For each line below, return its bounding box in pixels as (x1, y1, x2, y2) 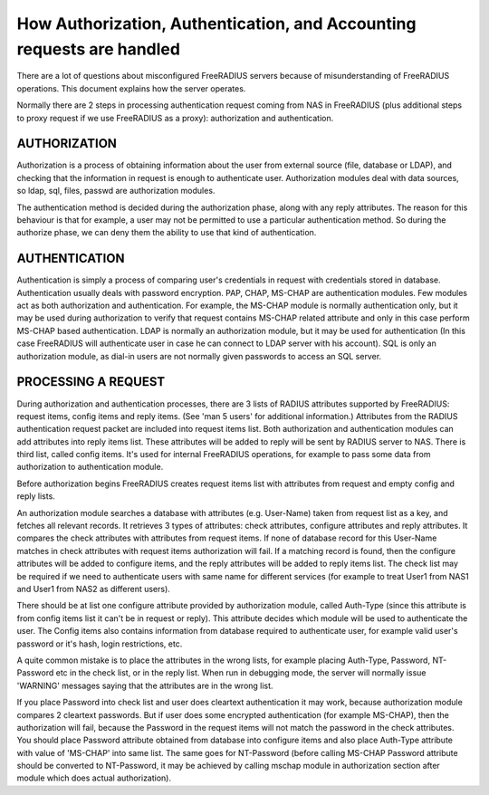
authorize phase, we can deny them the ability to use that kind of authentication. (16, 227, 317, 238)
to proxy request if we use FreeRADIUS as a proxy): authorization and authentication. (16, 112, 334, 123)
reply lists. (16, 491, 56, 502)
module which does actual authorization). (16, 772, 172, 783)
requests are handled (16, 39, 181, 59)
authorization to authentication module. (16, 462, 164, 473)
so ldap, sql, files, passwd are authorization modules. (16, 186, 216, 196)
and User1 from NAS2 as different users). (16, 584, 171, 594)
